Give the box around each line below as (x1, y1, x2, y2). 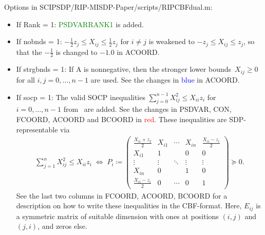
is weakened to (148, 36, 195, 47)
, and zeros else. (37, 221, 87, 231)
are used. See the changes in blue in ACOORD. (90, 74, 240, 85)
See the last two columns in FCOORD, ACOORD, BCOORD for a (16, 190, 228, 201)
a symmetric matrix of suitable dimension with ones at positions (16, 210, 219, 221)
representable (16, 124, 58, 134)
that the (16, 46, 42, 57)
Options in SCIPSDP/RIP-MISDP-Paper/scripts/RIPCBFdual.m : (4, 2, 213, 12)
